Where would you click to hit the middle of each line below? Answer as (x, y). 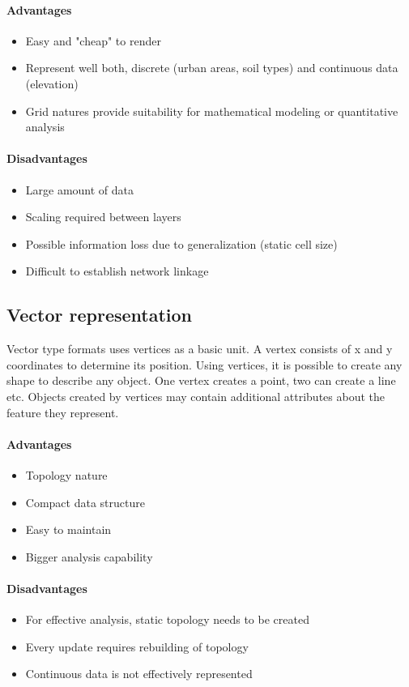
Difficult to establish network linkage (117, 271)
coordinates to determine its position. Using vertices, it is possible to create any (204, 364)
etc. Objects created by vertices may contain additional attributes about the (196, 396)
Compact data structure (85, 502)
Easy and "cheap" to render (93, 40)
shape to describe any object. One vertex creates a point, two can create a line (201, 380)
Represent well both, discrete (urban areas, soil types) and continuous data (212, 68)
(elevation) (52, 83)
